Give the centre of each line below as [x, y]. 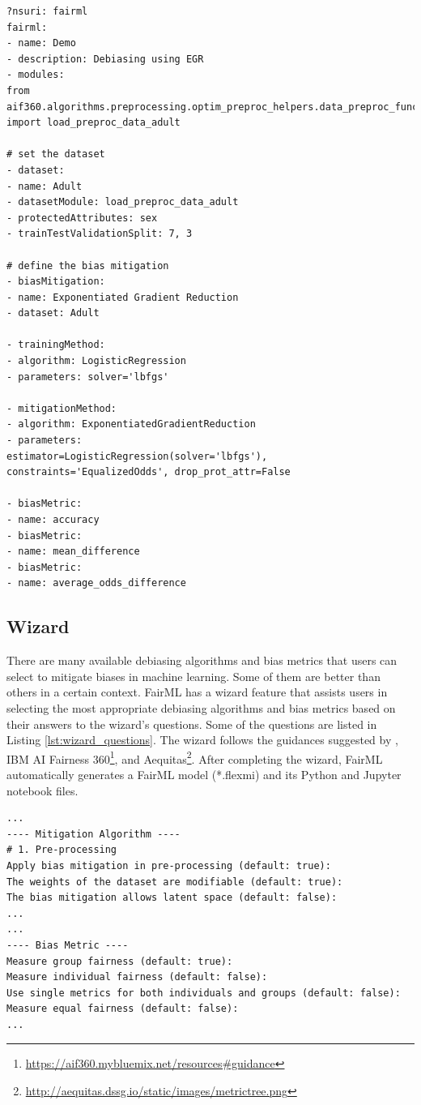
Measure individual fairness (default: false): [137, 977]
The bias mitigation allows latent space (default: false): [172, 898]
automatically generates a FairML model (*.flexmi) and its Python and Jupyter [204, 774]
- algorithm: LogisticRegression [96, 361]
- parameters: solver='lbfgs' [88, 377]
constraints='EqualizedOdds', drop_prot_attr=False [149, 472]
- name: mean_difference [73, 552]
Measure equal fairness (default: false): [123, 1009]
